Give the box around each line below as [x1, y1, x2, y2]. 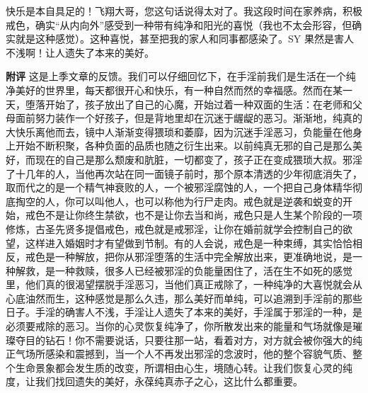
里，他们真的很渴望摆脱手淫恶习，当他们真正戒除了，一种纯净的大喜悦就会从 [6, 277, 362, 292]
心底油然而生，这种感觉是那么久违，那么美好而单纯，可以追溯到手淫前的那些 [6, 290, 362, 305]
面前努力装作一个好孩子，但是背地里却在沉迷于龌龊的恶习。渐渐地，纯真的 [15, 110, 362, 125]
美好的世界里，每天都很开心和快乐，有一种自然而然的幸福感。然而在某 [15, 82, 343, 97]
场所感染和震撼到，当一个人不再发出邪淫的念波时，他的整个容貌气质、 [25, 346, 352, 361]
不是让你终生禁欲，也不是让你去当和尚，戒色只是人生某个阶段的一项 [45, 207, 362, 222]
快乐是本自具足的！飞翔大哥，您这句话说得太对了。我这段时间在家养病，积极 [6, 4, 362, 18]
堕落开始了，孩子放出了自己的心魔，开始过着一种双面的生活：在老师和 [25, 96, 352, 111]
